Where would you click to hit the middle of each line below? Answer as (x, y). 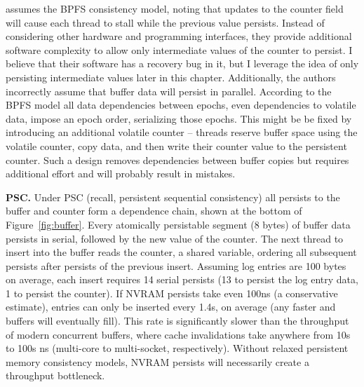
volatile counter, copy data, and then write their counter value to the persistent (176, 145)
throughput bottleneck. (55, 375)
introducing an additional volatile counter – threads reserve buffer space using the (182, 132)
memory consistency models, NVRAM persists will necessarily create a (157, 361)
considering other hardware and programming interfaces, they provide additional (179, 36)
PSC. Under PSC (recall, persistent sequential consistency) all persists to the (173, 197)
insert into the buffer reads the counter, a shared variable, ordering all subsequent (181, 252)
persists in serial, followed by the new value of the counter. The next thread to (175, 238)
